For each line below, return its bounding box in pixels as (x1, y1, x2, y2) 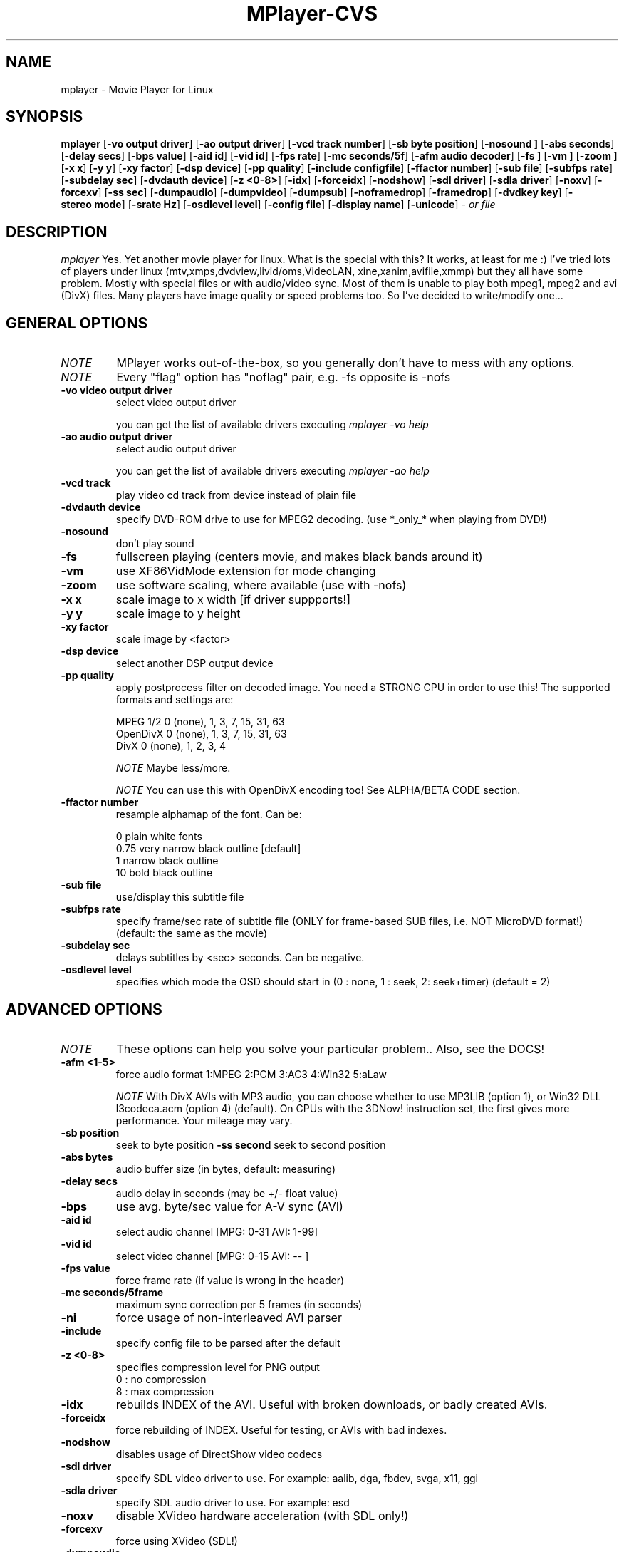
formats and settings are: (115, 693, 234, 706)
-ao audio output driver (61, 430, 173, 443)
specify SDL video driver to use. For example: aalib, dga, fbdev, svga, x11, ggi (115, 1471, 478, 1484)
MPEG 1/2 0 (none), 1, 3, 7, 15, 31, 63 (115, 715, 285, 728)
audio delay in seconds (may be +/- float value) (115, 1186, 338, 1199)
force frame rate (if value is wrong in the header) (115, 1273, 345, 1286)
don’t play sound (115, 537, 194, 550)
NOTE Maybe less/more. (115, 762, 231, 775)
